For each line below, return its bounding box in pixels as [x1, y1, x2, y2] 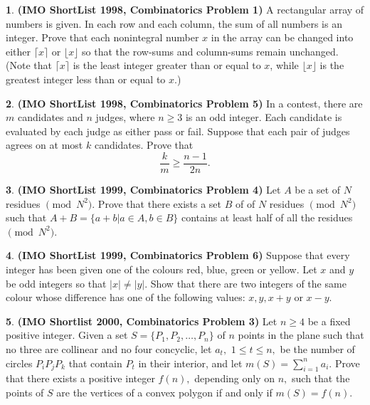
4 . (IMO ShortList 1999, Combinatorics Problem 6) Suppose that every [6, 248, 350, 263]
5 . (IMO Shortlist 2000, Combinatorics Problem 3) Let [6, 313, 277, 328]
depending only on [194, 371, 275, 386]
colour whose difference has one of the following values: [6, 290, 245, 305]
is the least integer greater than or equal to [73, 58, 261, 73]
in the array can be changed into [211, 30, 354, 45]
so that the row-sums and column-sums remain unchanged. [82, 43, 339, 58]
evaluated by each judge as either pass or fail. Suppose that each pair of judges [6, 123, 350, 138]
